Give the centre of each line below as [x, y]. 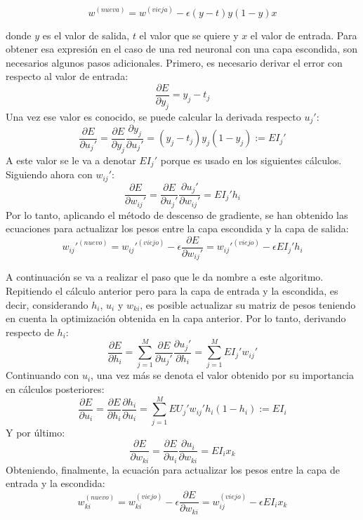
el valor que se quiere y [189, 35]
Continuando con [42, 375]
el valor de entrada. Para [304, 35]
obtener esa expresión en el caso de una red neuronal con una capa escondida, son [182, 49]
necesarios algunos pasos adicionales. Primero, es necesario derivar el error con [174, 62]
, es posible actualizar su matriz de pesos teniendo [248, 304]
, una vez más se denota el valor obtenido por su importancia [222, 375]
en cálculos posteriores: [55, 389]
